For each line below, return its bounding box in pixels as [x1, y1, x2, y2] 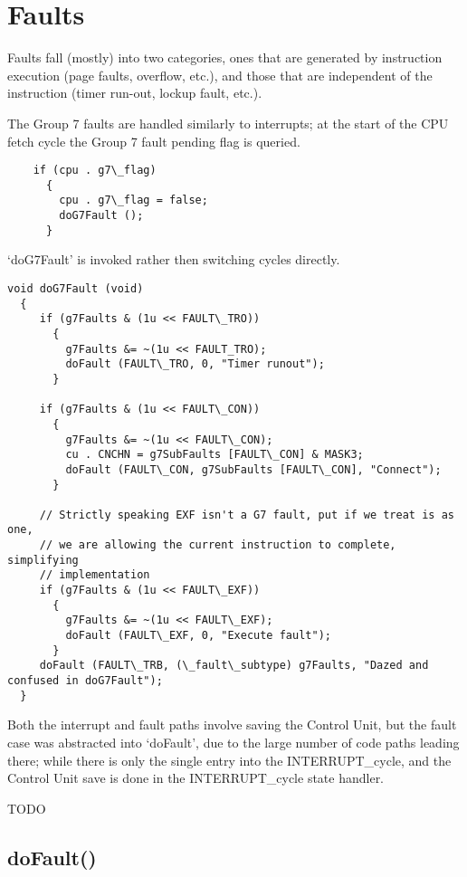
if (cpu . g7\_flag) [33, 164, 157, 177]
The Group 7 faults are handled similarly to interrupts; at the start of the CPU [7, 113, 449, 132]
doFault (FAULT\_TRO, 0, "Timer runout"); [65, 357, 325, 371]
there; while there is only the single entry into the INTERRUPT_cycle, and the [7, 750, 452, 769]
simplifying [7, 553, 79, 567]
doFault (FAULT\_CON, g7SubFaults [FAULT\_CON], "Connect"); [65, 462, 442, 476]
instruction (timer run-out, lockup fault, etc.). [7, 83, 262, 102]
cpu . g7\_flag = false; [59, 194, 208, 207]
